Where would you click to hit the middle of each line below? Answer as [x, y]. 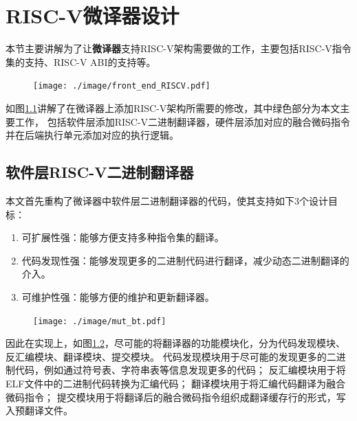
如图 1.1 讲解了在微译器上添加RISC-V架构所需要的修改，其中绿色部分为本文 [173, 107]
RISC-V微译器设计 [93, 15]
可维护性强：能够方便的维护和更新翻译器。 [118, 296]
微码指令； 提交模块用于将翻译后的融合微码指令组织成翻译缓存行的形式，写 [176, 397]
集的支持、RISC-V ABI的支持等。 [81, 61]
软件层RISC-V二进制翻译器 [100, 172]
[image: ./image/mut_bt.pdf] [100, 321]
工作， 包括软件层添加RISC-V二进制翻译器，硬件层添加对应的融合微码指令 [183, 121]
